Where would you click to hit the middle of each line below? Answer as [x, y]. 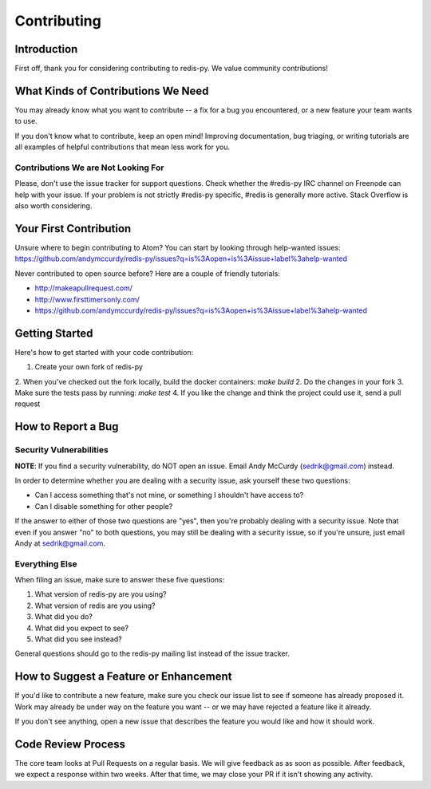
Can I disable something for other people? [104, 506]
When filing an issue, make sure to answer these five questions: [120, 580]
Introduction [46, 49]
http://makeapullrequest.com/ [84, 288]
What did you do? [64, 617]
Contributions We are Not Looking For [89, 168]
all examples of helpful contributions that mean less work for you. [123, 147]
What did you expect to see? [82, 628]
